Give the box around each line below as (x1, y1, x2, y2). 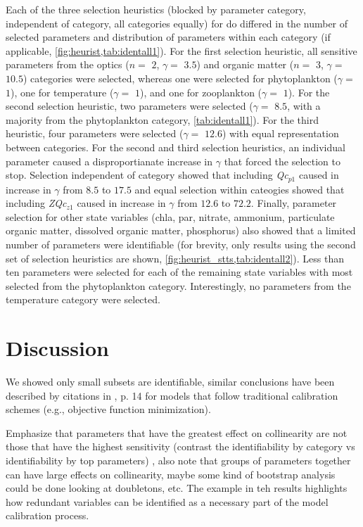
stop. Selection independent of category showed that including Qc (6, 167, 288, 182)
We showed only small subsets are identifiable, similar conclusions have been (6, 374, 335, 389)
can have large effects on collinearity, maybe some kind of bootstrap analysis (6, 466, 336, 481)
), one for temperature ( (11, 84, 114, 99)
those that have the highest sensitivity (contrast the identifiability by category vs (6, 439, 355, 454)
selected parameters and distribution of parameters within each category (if (6, 30, 331, 44)
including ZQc (6, 196, 67, 210)
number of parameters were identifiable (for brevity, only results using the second (6, 236, 356, 251)
